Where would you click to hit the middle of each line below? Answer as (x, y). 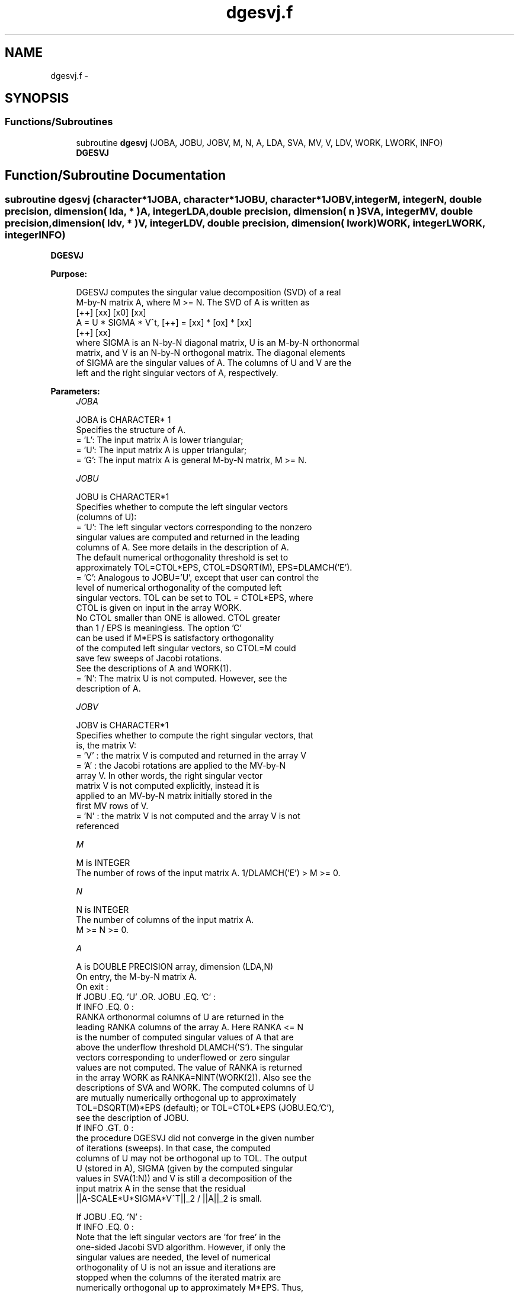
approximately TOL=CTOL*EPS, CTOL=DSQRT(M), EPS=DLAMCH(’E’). (214, 568)
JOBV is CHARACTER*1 (122, 725)
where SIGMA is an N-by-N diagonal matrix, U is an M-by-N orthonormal (218, 343)
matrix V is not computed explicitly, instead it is (168, 786)
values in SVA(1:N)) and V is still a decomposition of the (184, 1179)
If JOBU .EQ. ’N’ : (109, 1217)
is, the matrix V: (106, 746)
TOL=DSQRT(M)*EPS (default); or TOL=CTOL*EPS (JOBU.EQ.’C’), (205, 1108)
